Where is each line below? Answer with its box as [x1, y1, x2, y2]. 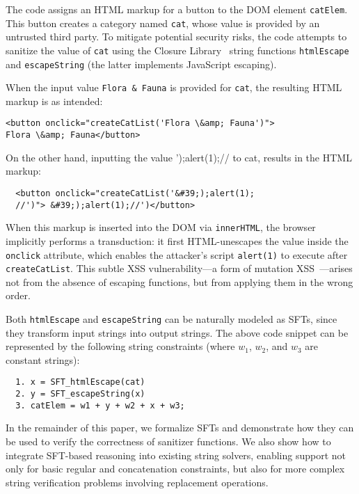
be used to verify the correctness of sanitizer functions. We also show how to [6, 434, 331, 449]
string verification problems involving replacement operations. [6, 475, 269, 489]
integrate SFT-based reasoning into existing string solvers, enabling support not [6, 447, 346, 462]
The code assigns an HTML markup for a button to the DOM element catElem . [6, 2, 348, 16]
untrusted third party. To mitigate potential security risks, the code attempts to [6, 29, 347, 44]
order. [6, 288, 31, 303]
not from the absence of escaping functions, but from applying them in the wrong [6, 274, 353, 289]
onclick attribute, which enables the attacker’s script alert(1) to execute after [6, 247, 348, 262]
